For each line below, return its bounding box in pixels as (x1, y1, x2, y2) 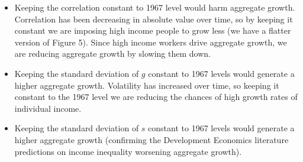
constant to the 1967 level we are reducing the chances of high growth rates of (14, 90, 298, 103)
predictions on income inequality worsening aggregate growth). (14, 145, 242, 157)
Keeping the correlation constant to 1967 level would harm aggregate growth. (14, 1, 295, 13)
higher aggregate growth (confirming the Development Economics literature (14, 133, 289, 145)
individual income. (14, 102, 82, 114)
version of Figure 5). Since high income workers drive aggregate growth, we (14, 35, 287, 48)
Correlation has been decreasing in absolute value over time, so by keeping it (14, 12, 293, 25)
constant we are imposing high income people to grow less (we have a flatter (14, 24, 291, 37)
